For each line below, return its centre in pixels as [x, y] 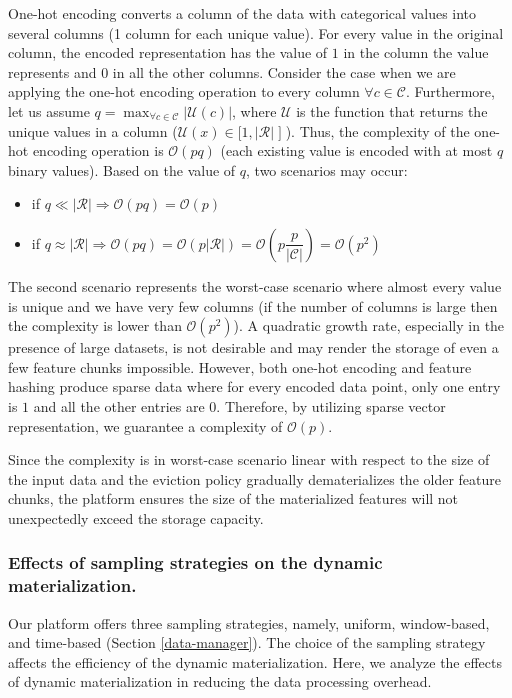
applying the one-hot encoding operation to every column [184, 91]
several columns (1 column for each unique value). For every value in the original [256, 32]
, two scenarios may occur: [327, 169]
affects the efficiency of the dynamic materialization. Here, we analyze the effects [255, 661]
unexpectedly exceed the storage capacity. [136, 517]
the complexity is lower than [95, 325]
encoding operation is [98, 150]
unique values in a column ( [93, 130]
